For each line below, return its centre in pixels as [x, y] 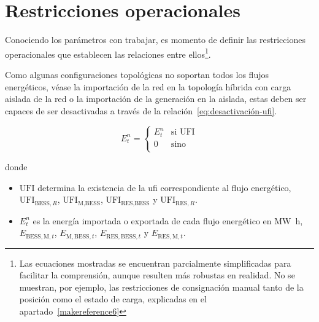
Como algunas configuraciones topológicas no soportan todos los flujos [137, 74]
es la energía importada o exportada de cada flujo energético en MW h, [168, 220]
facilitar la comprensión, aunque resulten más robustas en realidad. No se [157, 275]
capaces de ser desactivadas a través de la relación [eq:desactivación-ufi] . [141, 110]
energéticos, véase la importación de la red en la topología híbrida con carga [148, 86]
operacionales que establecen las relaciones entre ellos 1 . [108, 53]
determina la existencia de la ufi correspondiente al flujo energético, [164, 187]
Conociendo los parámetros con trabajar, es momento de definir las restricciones [155, 40]
